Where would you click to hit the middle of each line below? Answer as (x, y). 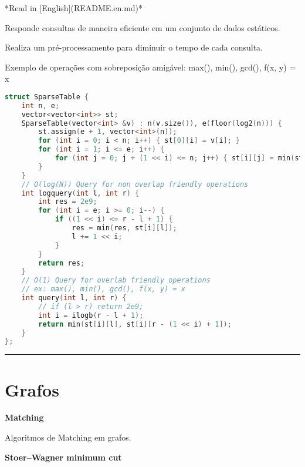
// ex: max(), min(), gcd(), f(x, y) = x (103, 289)
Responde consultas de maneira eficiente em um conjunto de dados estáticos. (143, 27)
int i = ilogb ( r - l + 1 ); (91, 315)
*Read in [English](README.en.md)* (74, 8)
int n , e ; (40, 105)
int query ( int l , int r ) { (74, 298)
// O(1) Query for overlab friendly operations (116, 280)
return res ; (62, 263)
